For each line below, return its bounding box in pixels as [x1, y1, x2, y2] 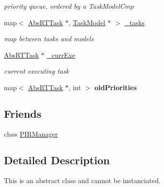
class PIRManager [4, 128, 58, 139]
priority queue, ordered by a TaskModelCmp [4, 1, 134, 11]
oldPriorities [94, 82, 137, 92]
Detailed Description [4, 152, 110, 167]
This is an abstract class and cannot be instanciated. [4, 175, 161, 185]
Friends [4, 106, 42, 121]
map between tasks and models [4, 33, 94, 44]
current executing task [4, 66, 69, 76]
